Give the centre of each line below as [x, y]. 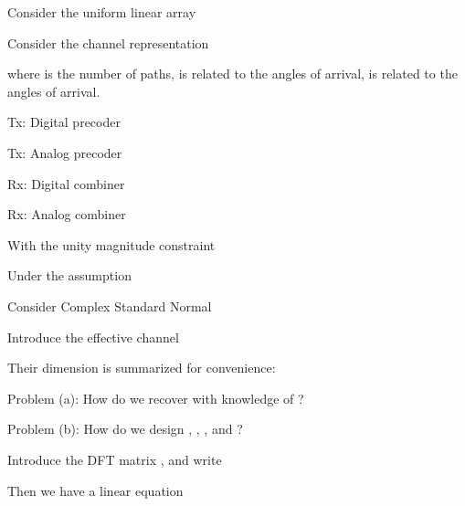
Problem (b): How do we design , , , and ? [125, 429]
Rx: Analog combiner [67, 214]
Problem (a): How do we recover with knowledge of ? [156, 398]
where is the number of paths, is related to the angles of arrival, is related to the [232, 74]
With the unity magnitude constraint [111, 244]
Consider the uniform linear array [102, 12]
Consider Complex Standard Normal [110, 306]
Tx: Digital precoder [64, 122]
